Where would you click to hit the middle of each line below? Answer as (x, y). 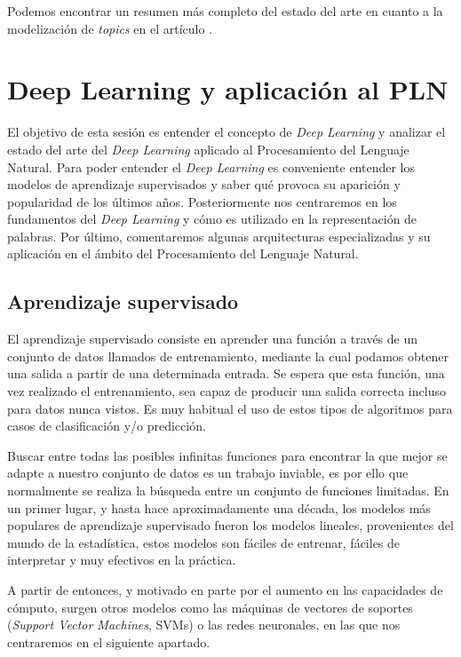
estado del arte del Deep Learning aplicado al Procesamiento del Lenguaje (208, 149)
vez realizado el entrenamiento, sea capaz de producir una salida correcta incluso (227, 391)
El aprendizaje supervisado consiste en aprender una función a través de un (213, 339)
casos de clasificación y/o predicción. (107, 426)
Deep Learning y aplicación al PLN (228, 89)
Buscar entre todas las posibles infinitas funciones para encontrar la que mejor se (227, 455)
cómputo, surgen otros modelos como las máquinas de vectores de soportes (210, 607)
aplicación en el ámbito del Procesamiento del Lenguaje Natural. (183, 253)
